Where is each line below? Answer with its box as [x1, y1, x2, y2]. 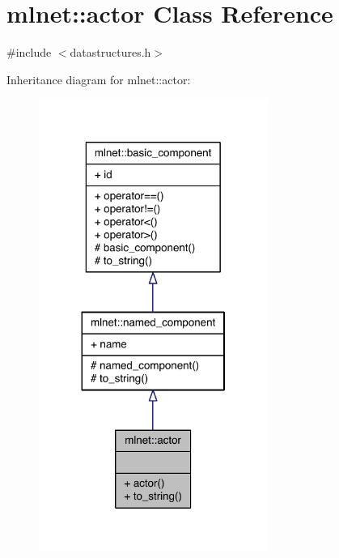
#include [6, 44, 52, 61]
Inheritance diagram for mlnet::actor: [6, 70, 191, 87]
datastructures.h [70, 44, 151, 61]
